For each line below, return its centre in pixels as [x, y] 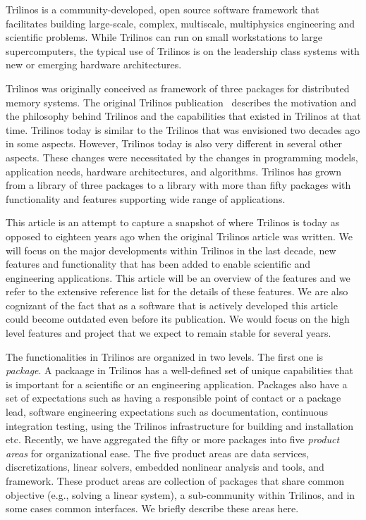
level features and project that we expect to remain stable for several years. [169, 333]
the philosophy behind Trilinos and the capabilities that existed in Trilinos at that [183, 116]
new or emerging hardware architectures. [94, 64]
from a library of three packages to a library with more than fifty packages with [178, 185]
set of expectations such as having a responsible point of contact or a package [173, 398]
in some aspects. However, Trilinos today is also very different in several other [174, 143]
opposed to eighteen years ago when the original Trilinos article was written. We [179, 236]
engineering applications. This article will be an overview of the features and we [178, 277]
